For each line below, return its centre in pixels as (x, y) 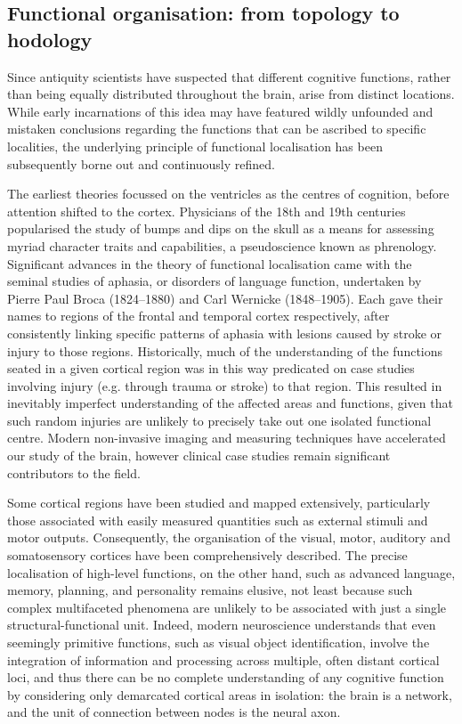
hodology (50, 39)
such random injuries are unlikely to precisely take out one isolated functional (219, 420)
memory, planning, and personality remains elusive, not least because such (210, 590)
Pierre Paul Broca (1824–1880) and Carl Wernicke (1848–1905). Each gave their (225, 298)
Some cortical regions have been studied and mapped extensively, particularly (219, 503)
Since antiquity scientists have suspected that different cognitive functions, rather (229, 76)
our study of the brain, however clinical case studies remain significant (199, 456)
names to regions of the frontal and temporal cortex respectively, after (199, 316)
